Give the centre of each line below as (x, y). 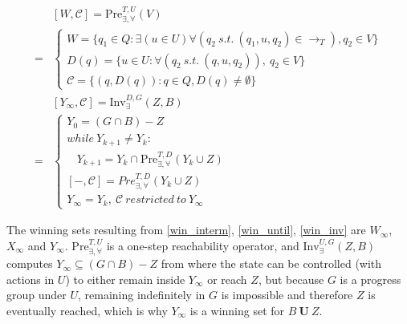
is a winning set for (237, 310)
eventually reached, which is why (87, 310)
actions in (31, 279)
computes (30, 263)
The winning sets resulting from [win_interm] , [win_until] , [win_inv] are (186, 230)
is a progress (370, 279)
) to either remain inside (125, 279)
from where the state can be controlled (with (271, 263)
